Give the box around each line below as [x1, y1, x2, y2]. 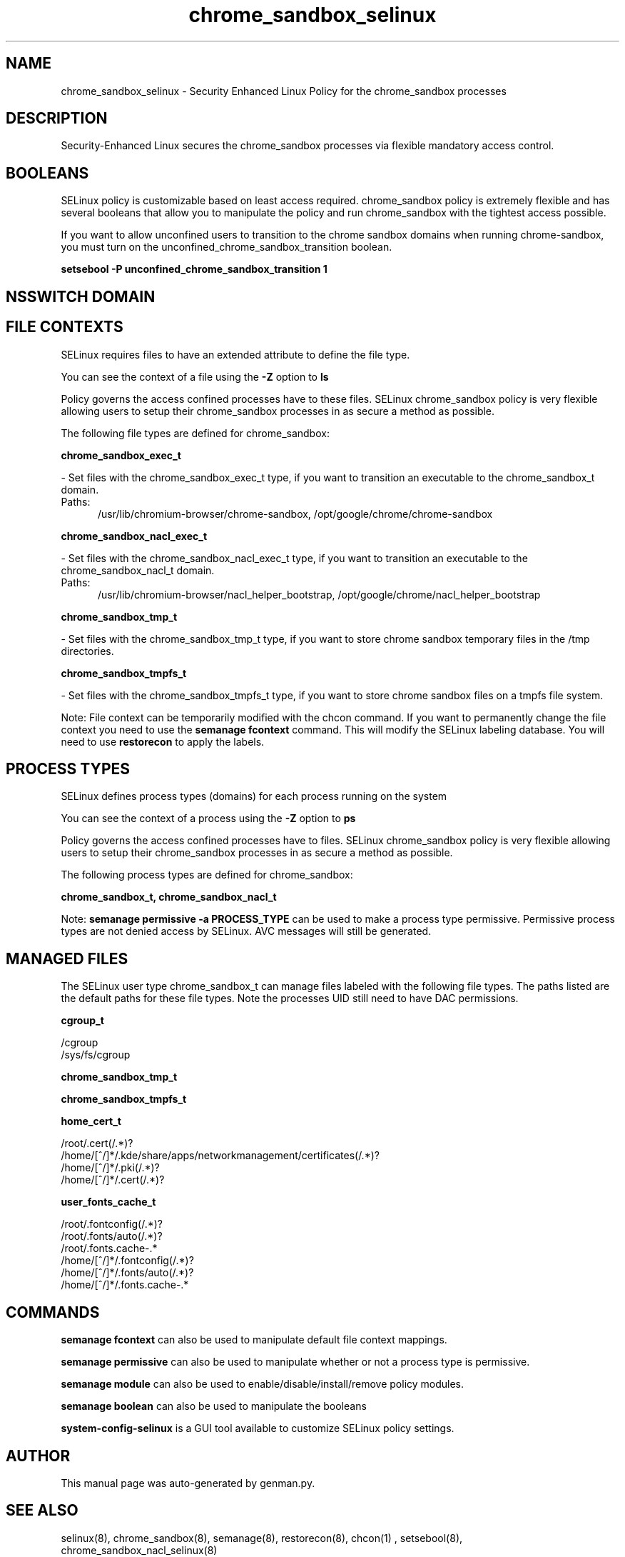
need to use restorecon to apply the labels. [61, 735, 265, 748]
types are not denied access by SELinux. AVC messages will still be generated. [61, 925, 432, 938]
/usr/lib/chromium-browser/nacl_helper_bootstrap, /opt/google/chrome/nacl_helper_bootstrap [98, 588, 541, 601]
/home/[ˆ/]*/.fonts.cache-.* [61, 1278, 189, 1291]
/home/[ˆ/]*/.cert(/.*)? [61, 1173, 165, 1186]
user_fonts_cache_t [61, 1196, 156, 1208]
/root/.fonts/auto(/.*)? [61, 1230, 163, 1243]
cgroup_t [61, 1014, 104, 1027]
